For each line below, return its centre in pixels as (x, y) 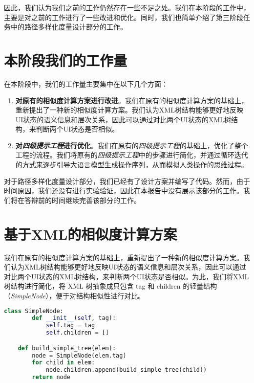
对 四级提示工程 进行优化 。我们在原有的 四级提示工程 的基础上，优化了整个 (132, 145)
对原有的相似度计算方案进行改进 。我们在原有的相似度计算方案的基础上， (132, 100)
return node (51, 377)
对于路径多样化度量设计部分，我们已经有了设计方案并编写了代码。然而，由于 (127, 181)
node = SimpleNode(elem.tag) (79, 355)
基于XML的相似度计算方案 (91, 234)
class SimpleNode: (34, 311)
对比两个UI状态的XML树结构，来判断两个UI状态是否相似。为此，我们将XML (127, 276)
